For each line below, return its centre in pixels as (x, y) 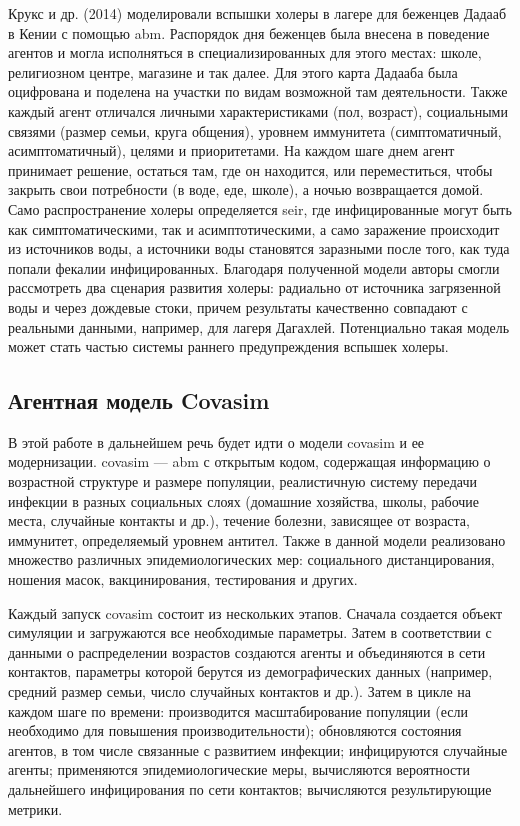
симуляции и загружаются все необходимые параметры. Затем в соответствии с (250, 632)
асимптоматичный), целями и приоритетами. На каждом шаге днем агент (231, 150)
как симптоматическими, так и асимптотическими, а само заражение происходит (254, 228)
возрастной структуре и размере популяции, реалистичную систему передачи (242, 481)
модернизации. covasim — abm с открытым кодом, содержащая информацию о (249, 461)
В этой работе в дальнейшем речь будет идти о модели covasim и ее (216, 441)
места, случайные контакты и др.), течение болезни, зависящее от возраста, (239, 520)
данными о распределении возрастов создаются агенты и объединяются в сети (247, 651)
